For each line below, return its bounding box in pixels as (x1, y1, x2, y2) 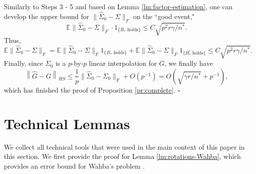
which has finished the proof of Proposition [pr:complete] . (4, 84, 176, 95)
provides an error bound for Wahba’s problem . (4, 160, 145, 171)
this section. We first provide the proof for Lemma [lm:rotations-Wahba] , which (4, 151, 241, 161)
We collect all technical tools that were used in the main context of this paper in (4, 141, 245, 152)
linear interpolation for (89, 58, 157, 68)
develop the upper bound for (4, 11, 89, 21)
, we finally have (164, 58, 213, 68)
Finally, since (4, 58, 43, 68)
